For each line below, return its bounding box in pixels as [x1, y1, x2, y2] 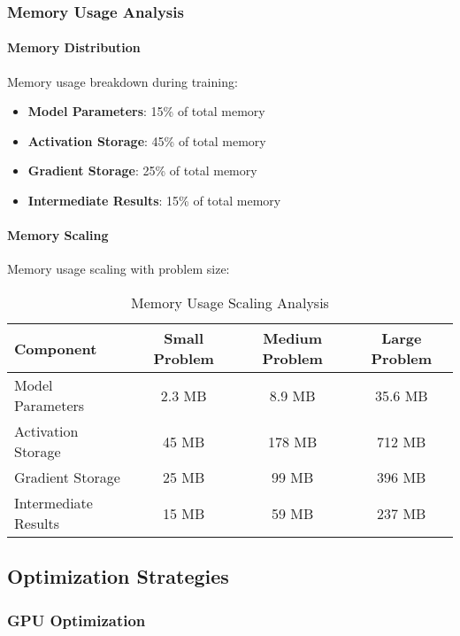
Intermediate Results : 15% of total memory [27, 191, 281, 210]
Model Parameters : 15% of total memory [27, 102, 265, 120]
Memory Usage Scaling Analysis [131, 292, 329, 313]
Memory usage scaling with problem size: [7, 260, 230, 278]
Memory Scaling [7, 226, 109, 244]
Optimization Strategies [7, 562, 229, 590]
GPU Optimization [7, 609, 146, 631]
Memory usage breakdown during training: [7, 72, 238, 90]
